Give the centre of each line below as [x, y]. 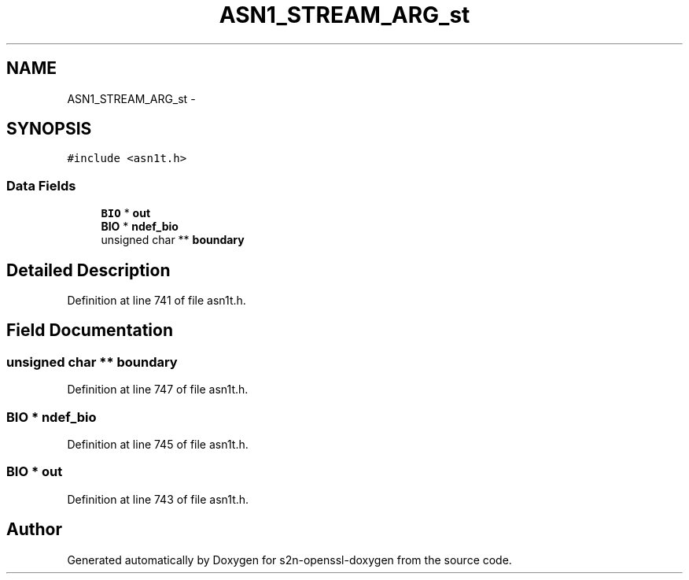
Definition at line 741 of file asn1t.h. [157, 301]
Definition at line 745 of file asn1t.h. [158, 444]
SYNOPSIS [49, 129]
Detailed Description [88, 270]
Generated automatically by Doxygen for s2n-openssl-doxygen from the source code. [289, 560]
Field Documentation [90, 331]
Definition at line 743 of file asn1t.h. [158, 499]
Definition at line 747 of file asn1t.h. [158, 390]
